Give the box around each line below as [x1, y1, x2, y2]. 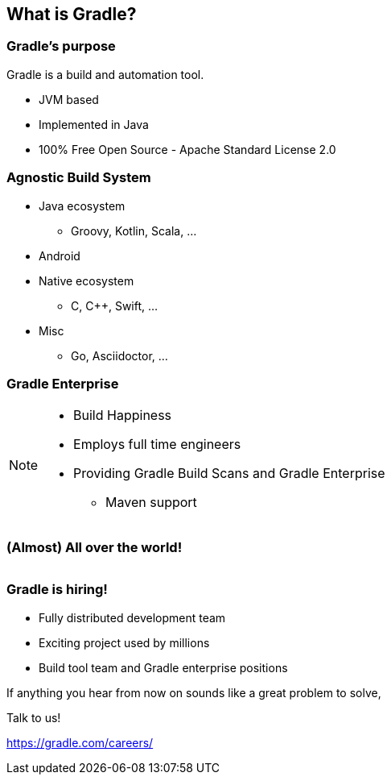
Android [39, 248, 80, 263]
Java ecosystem [39, 198, 126, 213]
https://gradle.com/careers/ [6, 735, 154, 750]
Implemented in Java [39, 117, 149, 131]
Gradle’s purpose [6, 38, 116, 55]
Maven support [105, 494, 197, 511]
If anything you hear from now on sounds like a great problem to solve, [6, 685, 381, 700]
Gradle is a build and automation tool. [6, 67, 204, 81]
